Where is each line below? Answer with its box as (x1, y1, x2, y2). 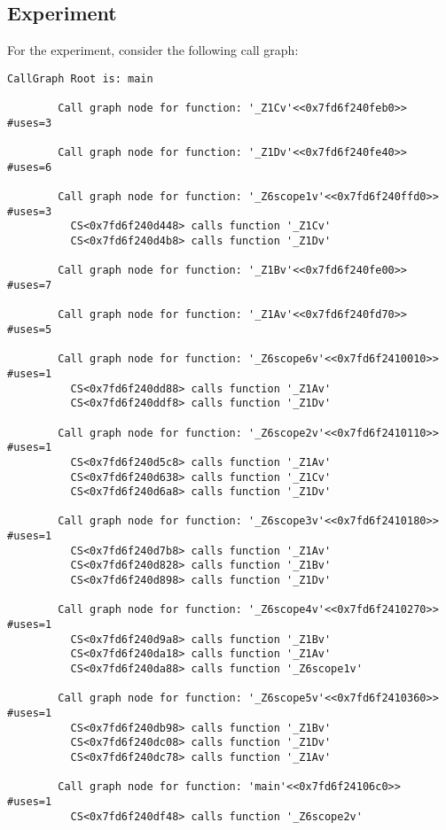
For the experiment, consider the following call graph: (7, 41, 299, 59)
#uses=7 (7, 278, 52, 291)
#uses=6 (7, 160, 52, 174)
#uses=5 (7, 322, 52, 336)
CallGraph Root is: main (7, 72, 153, 85)
